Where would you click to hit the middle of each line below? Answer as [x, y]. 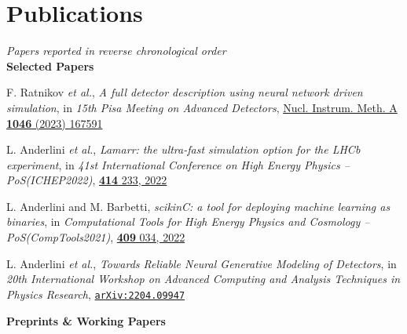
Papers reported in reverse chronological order [116, 51]
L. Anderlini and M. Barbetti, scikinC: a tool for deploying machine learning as [198, 206]
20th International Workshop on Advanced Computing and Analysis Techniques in [203, 279]
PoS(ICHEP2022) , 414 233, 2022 [87, 180]
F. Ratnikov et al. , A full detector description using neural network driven [185, 92]
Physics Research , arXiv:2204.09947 [96, 294]
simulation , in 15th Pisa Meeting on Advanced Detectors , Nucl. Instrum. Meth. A [202, 107]
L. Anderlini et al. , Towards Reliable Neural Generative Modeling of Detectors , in [202, 263]
